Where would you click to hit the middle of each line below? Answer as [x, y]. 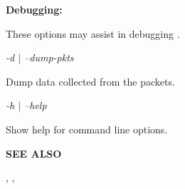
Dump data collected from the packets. [90, 81]
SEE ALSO [34, 153]
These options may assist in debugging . [93, 33]
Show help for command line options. [87, 129]
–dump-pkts [49, 57]
